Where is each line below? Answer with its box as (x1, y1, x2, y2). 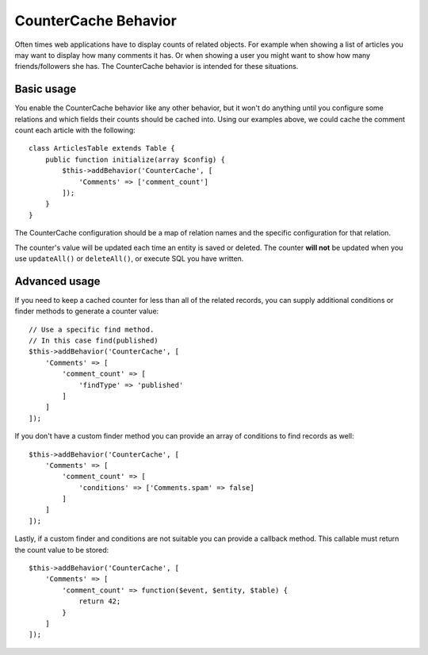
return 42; (78, 597, 121, 606)
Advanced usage (14, 274, 101, 288)
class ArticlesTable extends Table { (29, 144, 176, 153)
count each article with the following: (14, 125, 136, 135)
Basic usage (14, 82, 77, 96)
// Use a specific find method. (29, 325, 155, 334)
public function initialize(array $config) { (44, 155, 226, 164)
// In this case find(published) (29, 336, 159, 345)
